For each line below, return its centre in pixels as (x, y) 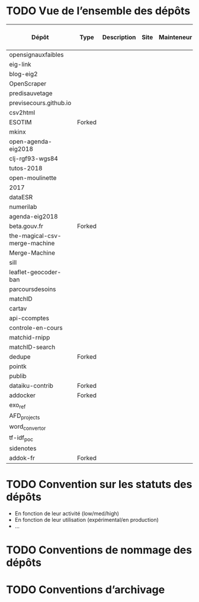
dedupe (20, 356)
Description (119, 37)
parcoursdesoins (33, 289)
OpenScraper (28, 83)
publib (18, 376)
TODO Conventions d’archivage (86, 590)
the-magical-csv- (35, 236)
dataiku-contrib (31, 385)
